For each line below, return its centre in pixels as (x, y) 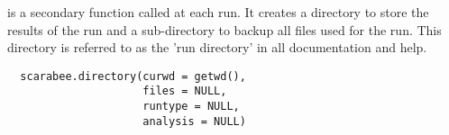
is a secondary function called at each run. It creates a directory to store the (218, 12)
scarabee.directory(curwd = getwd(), (133, 76)
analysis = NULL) (194, 121)
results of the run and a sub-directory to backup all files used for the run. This (224, 29)
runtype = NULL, (191, 107)
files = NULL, (185, 91)
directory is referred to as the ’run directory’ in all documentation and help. (217, 47)
